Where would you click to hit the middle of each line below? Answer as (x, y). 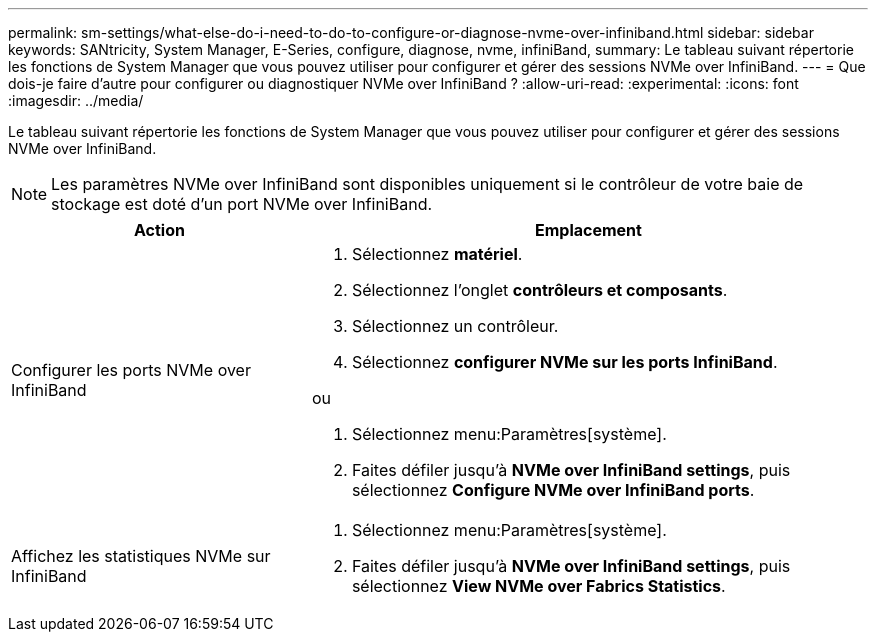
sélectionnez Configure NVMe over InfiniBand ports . (553, 490)
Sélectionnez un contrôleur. (455, 326)
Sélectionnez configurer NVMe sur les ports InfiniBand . (564, 362)
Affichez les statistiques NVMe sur (141, 556)
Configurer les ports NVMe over (131, 370)
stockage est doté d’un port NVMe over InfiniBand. (242, 204)
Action (159, 230)
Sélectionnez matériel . (437, 254)
